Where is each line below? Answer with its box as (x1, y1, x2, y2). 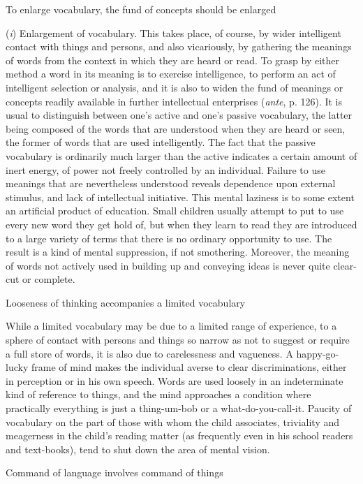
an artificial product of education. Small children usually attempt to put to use (6, 203, 344, 218)
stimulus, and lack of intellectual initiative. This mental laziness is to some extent (6, 189, 355, 204)
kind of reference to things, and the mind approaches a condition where (6, 387, 311, 402)
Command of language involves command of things (6, 465, 223, 480)
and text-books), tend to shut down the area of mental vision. (6, 441, 270, 456)
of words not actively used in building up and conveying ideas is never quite (6, 258, 330, 272)
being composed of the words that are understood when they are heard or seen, (6, 121, 346, 135)
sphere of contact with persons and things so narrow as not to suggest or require (6, 332, 350, 347)
